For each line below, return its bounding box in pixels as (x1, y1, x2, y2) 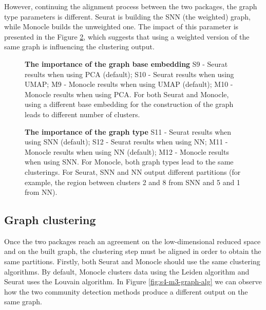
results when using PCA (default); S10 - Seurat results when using (25, 68, 234, 79)
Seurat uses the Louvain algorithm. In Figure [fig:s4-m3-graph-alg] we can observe (4, 276, 262, 287)
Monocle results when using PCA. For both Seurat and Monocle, (25, 88, 229, 99)
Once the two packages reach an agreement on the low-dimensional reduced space (4, 235, 261, 246)
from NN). (25, 187, 58, 197)
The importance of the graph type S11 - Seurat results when (25, 126, 232, 137)
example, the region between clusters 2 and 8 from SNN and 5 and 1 (25, 176, 240, 187)
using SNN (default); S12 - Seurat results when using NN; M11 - (25, 136, 228, 147)
